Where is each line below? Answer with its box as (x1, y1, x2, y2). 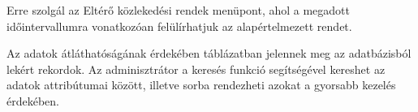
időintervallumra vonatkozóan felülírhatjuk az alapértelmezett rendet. (6, 17, 352, 34)
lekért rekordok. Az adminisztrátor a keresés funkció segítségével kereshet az (6, 60, 386, 77)
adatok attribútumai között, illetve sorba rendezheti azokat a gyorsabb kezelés (6, 76, 396, 93)
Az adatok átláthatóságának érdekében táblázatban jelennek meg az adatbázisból (6, 45, 412, 62)
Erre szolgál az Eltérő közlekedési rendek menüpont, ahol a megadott (6, 2, 351, 18)
